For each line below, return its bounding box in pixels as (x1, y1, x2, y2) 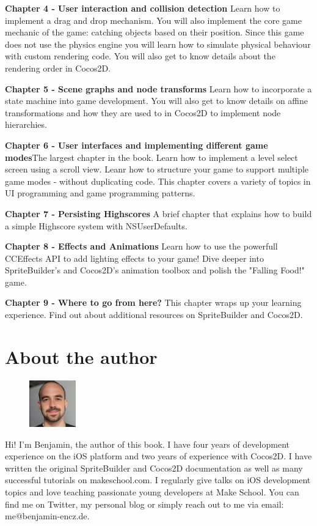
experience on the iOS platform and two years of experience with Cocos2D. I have (5, 450, 312, 462)
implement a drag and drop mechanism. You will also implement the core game (5, 13, 302, 26)
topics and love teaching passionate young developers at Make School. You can (5, 486, 299, 498)
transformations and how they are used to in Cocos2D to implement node (5, 106, 281, 119)
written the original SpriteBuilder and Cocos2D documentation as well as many (5, 461, 303, 474)
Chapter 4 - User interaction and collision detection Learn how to (5, 2, 280, 14)
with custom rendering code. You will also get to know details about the (5, 50, 275, 62)
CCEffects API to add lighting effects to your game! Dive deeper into (5, 251, 264, 264)
